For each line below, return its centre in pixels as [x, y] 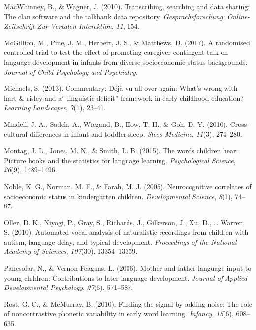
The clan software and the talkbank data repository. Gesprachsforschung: [114, 16]
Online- [239, 16]
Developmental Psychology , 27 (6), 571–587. [69, 287]
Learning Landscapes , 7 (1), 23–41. [55, 107]
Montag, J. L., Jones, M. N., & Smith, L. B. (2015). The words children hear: [121, 150]
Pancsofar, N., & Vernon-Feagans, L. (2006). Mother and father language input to [128, 268]
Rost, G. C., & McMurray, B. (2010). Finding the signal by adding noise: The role [128, 304]
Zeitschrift [19, 26]
